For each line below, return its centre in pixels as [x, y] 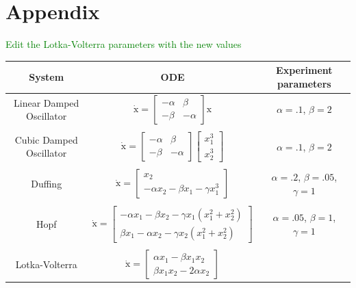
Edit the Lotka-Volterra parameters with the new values [124, 44]
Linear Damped [47, 102]
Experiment [304, 70]
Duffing [47, 183]
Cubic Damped [46, 139]
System [47, 77]
